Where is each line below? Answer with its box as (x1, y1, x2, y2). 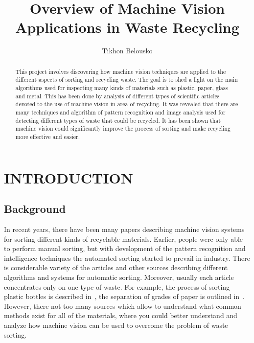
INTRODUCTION (4, 167, 134, 187)
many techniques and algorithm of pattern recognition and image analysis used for (15, 108, 226, 116)
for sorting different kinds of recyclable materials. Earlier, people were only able (4, 233, 243, 244)
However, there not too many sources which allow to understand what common (4, 300, 241, 311)
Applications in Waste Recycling (15, 17, 239, 37)
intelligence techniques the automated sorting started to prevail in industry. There (4, 252, 250, 263)
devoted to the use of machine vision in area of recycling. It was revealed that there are (15, 100, 238, 108)
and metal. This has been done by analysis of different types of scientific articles (15, 91, 220, 100)
